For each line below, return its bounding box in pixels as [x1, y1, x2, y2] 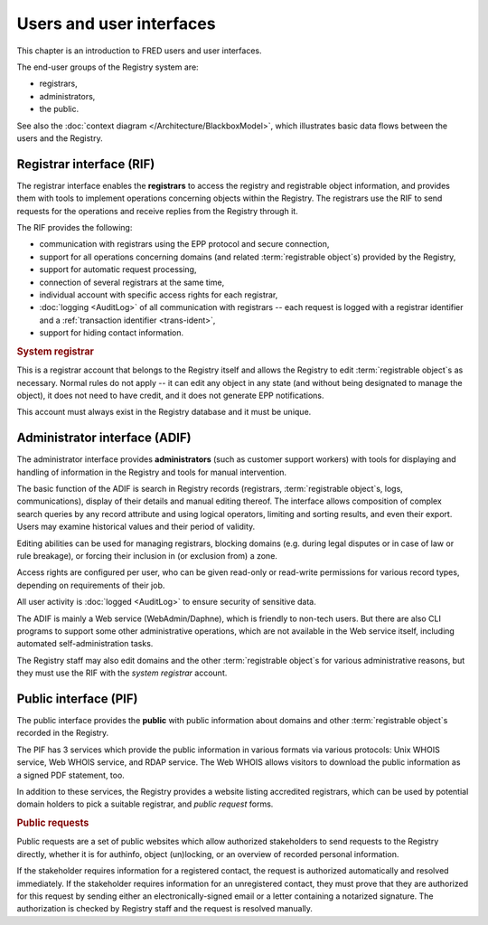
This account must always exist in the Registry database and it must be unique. [16, 407, 312, 418]
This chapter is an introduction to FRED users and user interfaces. [16, 45, 262, 56]
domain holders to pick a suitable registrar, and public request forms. [16, 798, 274, 809]
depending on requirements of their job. [16, 580, 165, 590]
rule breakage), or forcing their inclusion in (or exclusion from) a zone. [16, 550, 277, 561]
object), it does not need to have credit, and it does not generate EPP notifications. [16, 390, 324, 401]
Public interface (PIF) [16, 691, 138, 706]
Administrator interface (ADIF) [16, 430, 192, 446]
